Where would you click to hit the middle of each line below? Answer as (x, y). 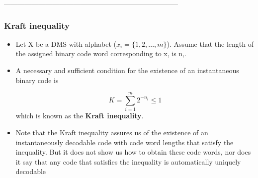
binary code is (37, 80)
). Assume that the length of (210, 44)
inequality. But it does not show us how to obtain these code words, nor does (133, 152)
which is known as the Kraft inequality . (80, 116)
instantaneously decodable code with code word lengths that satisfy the (125, 142)
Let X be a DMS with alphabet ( (66, 44)
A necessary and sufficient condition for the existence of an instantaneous (127, 70)
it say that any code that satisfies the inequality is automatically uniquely (128, 161)
